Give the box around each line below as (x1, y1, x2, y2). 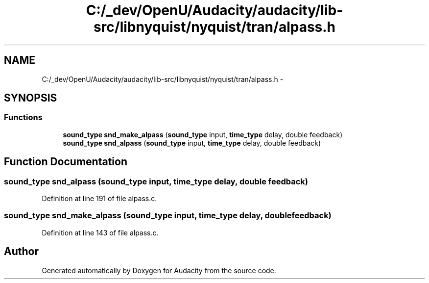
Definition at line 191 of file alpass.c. (42, 194, 157, 203)
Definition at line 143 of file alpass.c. (42, 228, 159, 237)
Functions (4, 112, 43, 123)
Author (4, 245, 39, 258)
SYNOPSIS (4, 92, 57, 104)
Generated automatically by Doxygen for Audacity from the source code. (42, 266, 276, 275)
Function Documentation (4, 155, 127, 168)
